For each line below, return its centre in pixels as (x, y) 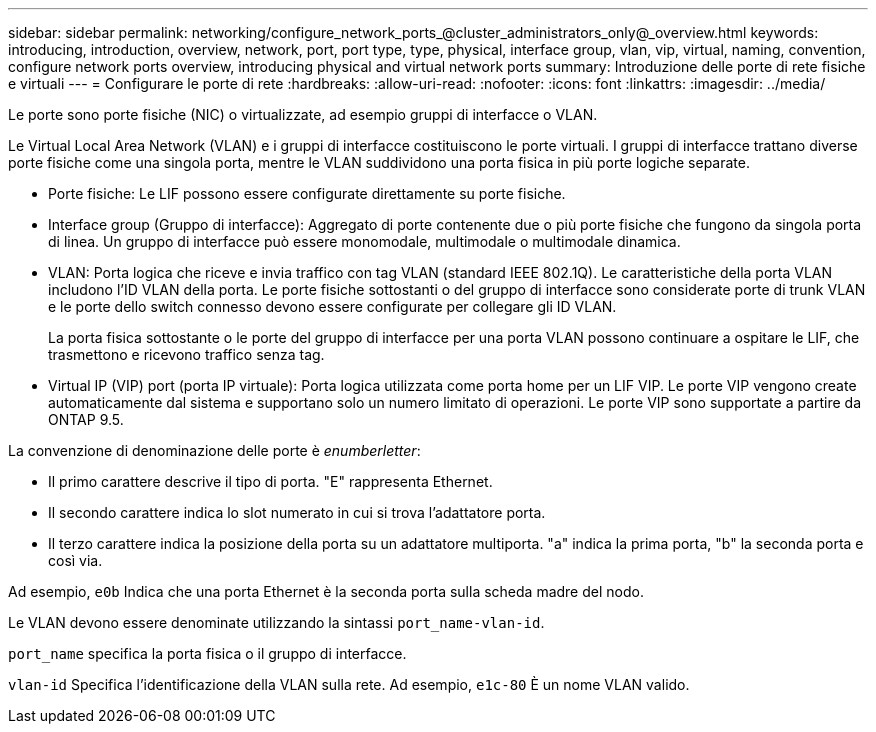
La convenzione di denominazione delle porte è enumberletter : (214, 450)
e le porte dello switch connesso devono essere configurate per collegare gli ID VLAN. (332, 306)
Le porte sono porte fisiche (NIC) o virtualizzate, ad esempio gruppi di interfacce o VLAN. (303, 114)
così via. (75, 560)
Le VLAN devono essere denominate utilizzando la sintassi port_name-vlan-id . (276, 622)
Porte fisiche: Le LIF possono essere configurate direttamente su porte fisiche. (307, 193)
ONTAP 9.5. (86, 419)
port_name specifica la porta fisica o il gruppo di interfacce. (207, 653)
